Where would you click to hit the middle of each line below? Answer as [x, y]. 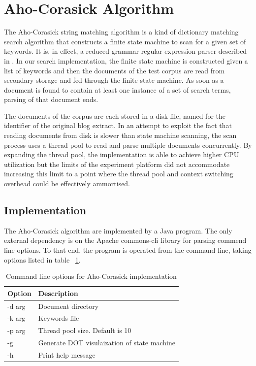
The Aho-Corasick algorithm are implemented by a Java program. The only [118, 230]
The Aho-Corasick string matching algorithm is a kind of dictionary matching [121, 32]
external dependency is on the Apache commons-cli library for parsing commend [125, 240]
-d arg [16, 306]
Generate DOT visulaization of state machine [107, 343]
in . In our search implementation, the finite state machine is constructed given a [126, 60]
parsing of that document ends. [51, 99]
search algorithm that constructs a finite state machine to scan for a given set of [125, 41]
